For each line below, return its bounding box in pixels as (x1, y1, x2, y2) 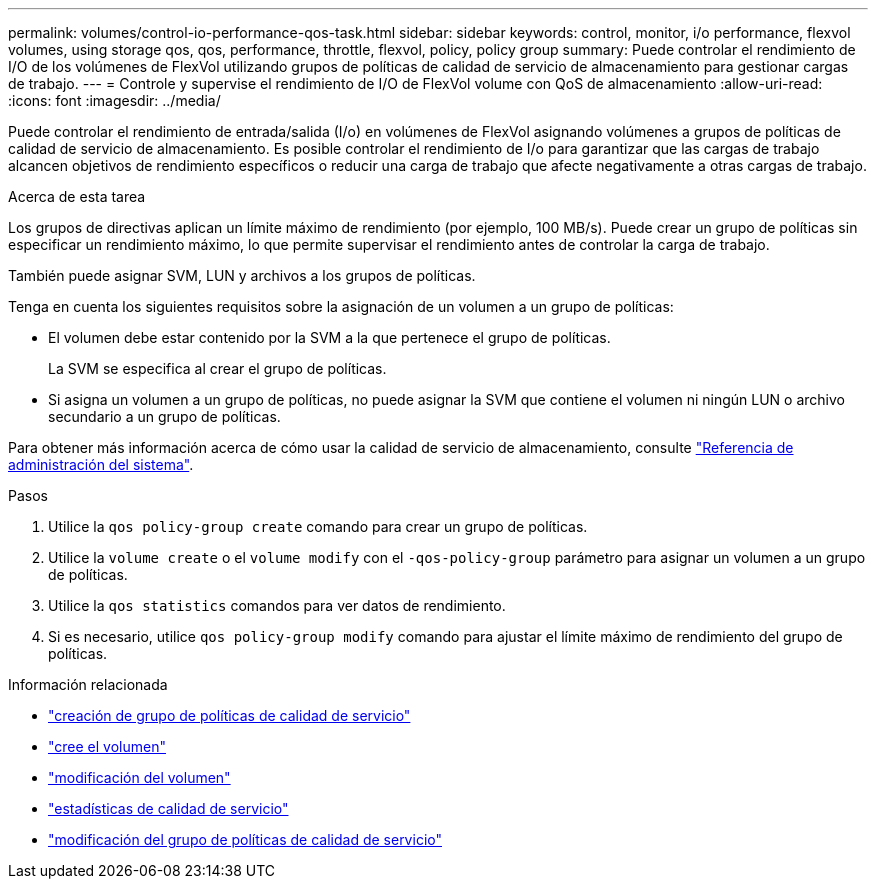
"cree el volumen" (48, 738, 166, 755)
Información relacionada (8, 676, 168, 693)
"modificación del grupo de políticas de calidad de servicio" (48, 831, 442, 848)
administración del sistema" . (8, 456, 194, 473)
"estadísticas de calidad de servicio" (48, 800, 289, 817)
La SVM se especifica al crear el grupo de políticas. (48, 360, 387, 377)
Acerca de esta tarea (8, 188, 146, 205)
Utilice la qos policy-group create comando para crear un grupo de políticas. (48, 518, 588, 535)
